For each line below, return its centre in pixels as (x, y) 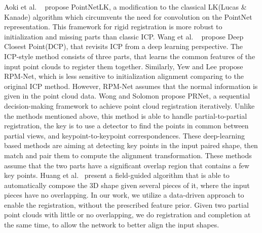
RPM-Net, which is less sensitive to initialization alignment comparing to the (124, 76)
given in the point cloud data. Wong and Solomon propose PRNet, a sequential (127, 96)
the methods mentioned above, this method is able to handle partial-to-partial (126, 115)
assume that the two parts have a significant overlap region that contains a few (127, 165)
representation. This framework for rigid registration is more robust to (113, 27)
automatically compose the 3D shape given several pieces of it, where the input (127, 185)
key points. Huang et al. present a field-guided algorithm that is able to (117, 175)
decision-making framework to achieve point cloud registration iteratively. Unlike (129, 105)
